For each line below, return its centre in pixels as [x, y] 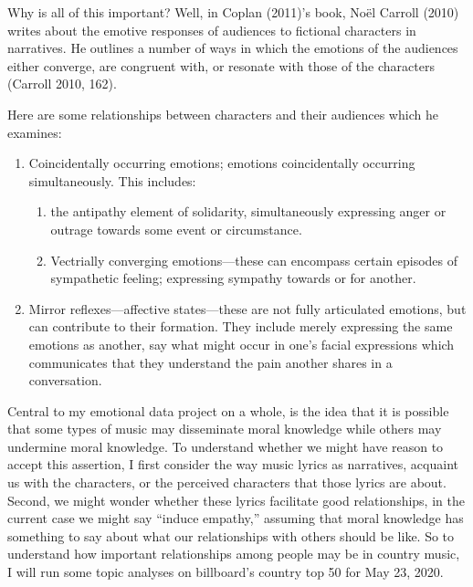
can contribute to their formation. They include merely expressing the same [241, 326]
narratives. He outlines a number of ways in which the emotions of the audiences [233, 48]
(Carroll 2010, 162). [62, 84]
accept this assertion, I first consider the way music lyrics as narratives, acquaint [233, 464]
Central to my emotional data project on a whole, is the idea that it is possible [228, 410]
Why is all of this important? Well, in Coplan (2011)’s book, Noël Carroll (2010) [233, 12]
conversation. [65, 380]
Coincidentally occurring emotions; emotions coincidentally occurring [222, 163]
